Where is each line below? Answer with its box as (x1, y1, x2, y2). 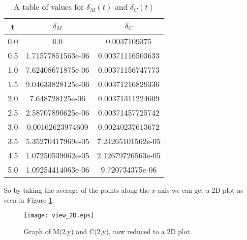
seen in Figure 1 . (4, 194, 54, 205)
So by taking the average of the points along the (4, 185, 150, 195)
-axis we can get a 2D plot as (155, 185, 243, 195)
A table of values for (13, 1, 84, 12)
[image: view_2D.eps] (24, 212, 94, 219)
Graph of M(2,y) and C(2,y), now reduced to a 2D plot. (24, 226, 192, 236)
